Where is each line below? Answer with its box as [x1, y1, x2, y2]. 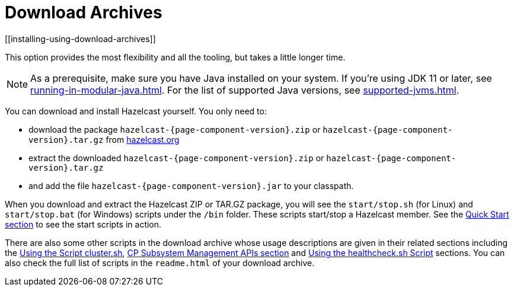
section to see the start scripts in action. [5, 219, 162, 229]
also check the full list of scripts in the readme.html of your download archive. [5, 257, 315, 268]
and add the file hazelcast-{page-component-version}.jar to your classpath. [28, 180, 354, 191]
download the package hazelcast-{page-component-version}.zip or [28, 124, 321, 135]
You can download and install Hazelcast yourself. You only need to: [5, 105, 267, 116]
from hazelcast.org [106, 134, 180, 145]
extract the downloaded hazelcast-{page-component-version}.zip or [28, 152, 324, 163]
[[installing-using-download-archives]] [5, 33, 156, 44]
